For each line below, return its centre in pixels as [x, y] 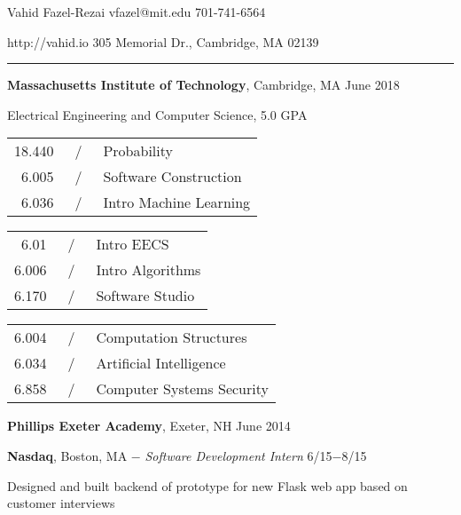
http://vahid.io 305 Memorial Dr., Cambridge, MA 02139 [163, 41]
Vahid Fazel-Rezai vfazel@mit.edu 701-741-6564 [137, 12]
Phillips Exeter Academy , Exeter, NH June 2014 [149, 426]
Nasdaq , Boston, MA [67, 455]
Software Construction [172, 177]
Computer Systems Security [182, 389]
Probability [138, 151]
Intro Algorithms [148, 270]
